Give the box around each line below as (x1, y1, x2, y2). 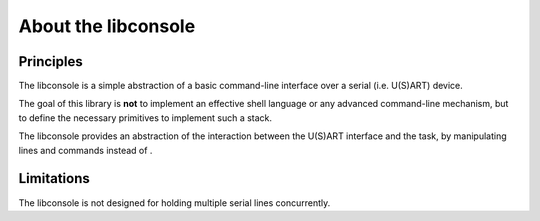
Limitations (18, 170, 90, 187)
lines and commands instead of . (18, 144, 153, 156)
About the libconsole (18, 15, 196, 37)
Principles (18, 53, 84, 70)
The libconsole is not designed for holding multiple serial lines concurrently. (18, 196, 331, 209)
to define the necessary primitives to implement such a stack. (18, 111, 273, 124)
